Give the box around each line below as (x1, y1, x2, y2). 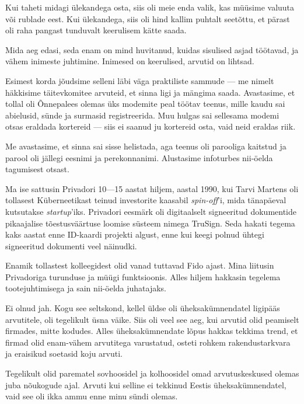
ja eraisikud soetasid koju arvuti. (5, 347, 123, 360)
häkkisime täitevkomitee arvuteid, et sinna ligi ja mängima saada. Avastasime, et (5, 86, 295, 98)
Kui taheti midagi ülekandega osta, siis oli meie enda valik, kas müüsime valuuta (5, 1, 295, 13)
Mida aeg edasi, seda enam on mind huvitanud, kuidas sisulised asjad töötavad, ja (5, 43, 299, 55)
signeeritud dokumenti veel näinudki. (5, 239, 137, 252)
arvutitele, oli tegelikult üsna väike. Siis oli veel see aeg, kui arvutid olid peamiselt (5, 313, 299, 325)
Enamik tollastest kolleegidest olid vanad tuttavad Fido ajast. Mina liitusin (5, 259, 274, 271)
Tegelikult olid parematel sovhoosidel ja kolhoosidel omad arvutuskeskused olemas (5, 367, 299, 379)
